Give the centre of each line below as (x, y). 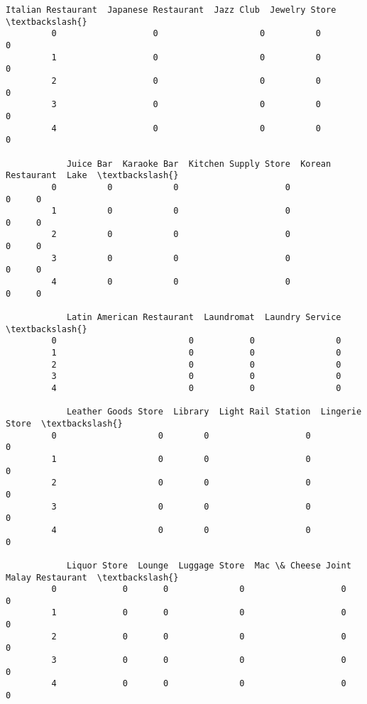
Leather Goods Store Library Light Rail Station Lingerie (214, 412)
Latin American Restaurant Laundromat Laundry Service (204, 318)
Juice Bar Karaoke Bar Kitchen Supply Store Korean (199, 164)
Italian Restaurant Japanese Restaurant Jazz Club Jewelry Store (171, 10)
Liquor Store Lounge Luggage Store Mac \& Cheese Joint (209, 565)
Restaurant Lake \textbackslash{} (92, 176)
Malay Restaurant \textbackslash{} (92, 577)
